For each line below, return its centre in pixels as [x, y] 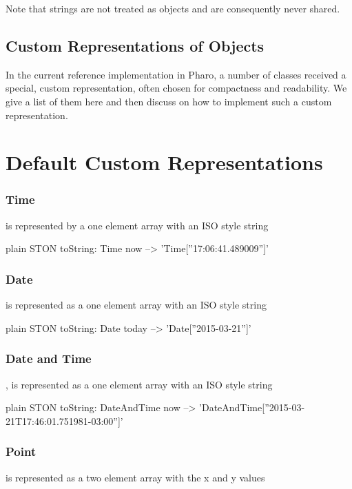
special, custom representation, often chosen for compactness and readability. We [176, 88]
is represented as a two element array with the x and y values [135, 477]
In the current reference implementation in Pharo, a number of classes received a [176, 74]
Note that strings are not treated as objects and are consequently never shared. [173, 8]
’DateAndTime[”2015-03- [252, 407]
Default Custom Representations [164, 162]
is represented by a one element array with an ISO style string [137, 225]
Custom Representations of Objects [135, 45]
